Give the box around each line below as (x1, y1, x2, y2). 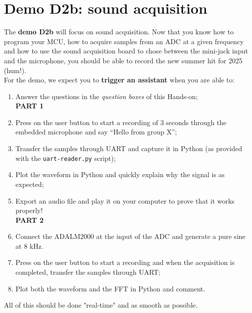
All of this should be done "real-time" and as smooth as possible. (4, 300, 198, 310)
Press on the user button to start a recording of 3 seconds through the (15, 117, 227, 127)
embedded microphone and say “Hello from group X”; (15, 127, 177, 137)
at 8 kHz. (15, 240, 44, 251)
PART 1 (15, 101, 44, 111)
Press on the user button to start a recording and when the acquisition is (15, 257, 235, 267)
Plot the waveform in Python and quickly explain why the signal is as (15, 169, 225, 180)
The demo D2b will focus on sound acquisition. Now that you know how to (4, 26, 234, 37)
